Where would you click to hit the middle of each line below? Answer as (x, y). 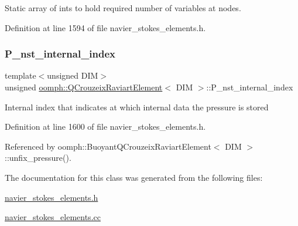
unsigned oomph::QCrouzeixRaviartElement (84, 87)
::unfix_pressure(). (38, 158)
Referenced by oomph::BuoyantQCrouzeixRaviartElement (108, 146)
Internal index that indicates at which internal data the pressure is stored (137, 107)
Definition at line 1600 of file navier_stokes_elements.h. (105, 127)
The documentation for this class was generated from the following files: (134, 177)
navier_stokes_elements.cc (53, 217)
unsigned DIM (73, 75)
